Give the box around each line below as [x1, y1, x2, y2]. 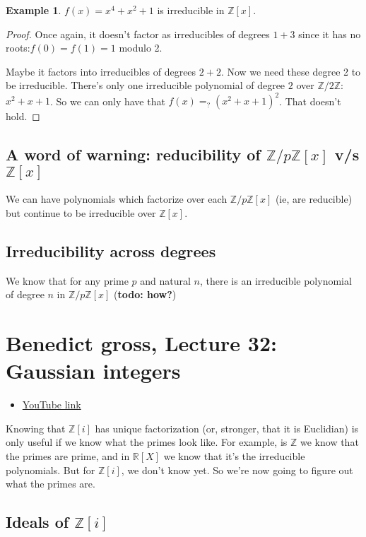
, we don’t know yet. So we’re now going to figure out [121, 462, 353, 477]
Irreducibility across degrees [6, 240, 216, 261]
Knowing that [6, 420, 66, 435]
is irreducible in [157, 3, 225, 17]
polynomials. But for [6, 462, 95, 477]
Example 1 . [6, 3, 61, 17]
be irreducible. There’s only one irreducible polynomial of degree [6, 78, 285, 93]
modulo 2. [119, 40, 163, 55]
